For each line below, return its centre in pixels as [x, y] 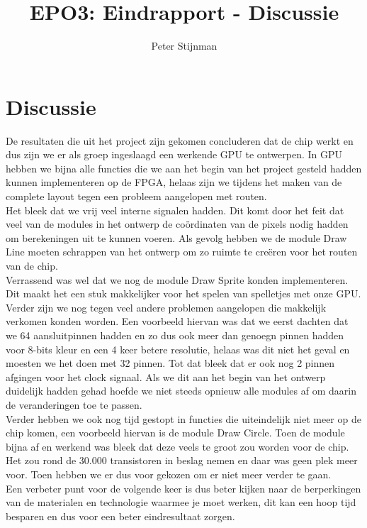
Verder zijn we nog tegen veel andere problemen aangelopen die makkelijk [166, 307]
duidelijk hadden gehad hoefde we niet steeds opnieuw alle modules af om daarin [181, 391]
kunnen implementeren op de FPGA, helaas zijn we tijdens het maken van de [174, 182]
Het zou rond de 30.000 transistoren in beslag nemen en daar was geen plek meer [182, 460]
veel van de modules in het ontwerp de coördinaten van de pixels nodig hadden [177, 224]
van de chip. [32, 265]
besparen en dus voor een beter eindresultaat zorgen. [120, 516]
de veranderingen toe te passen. [74, 404]
